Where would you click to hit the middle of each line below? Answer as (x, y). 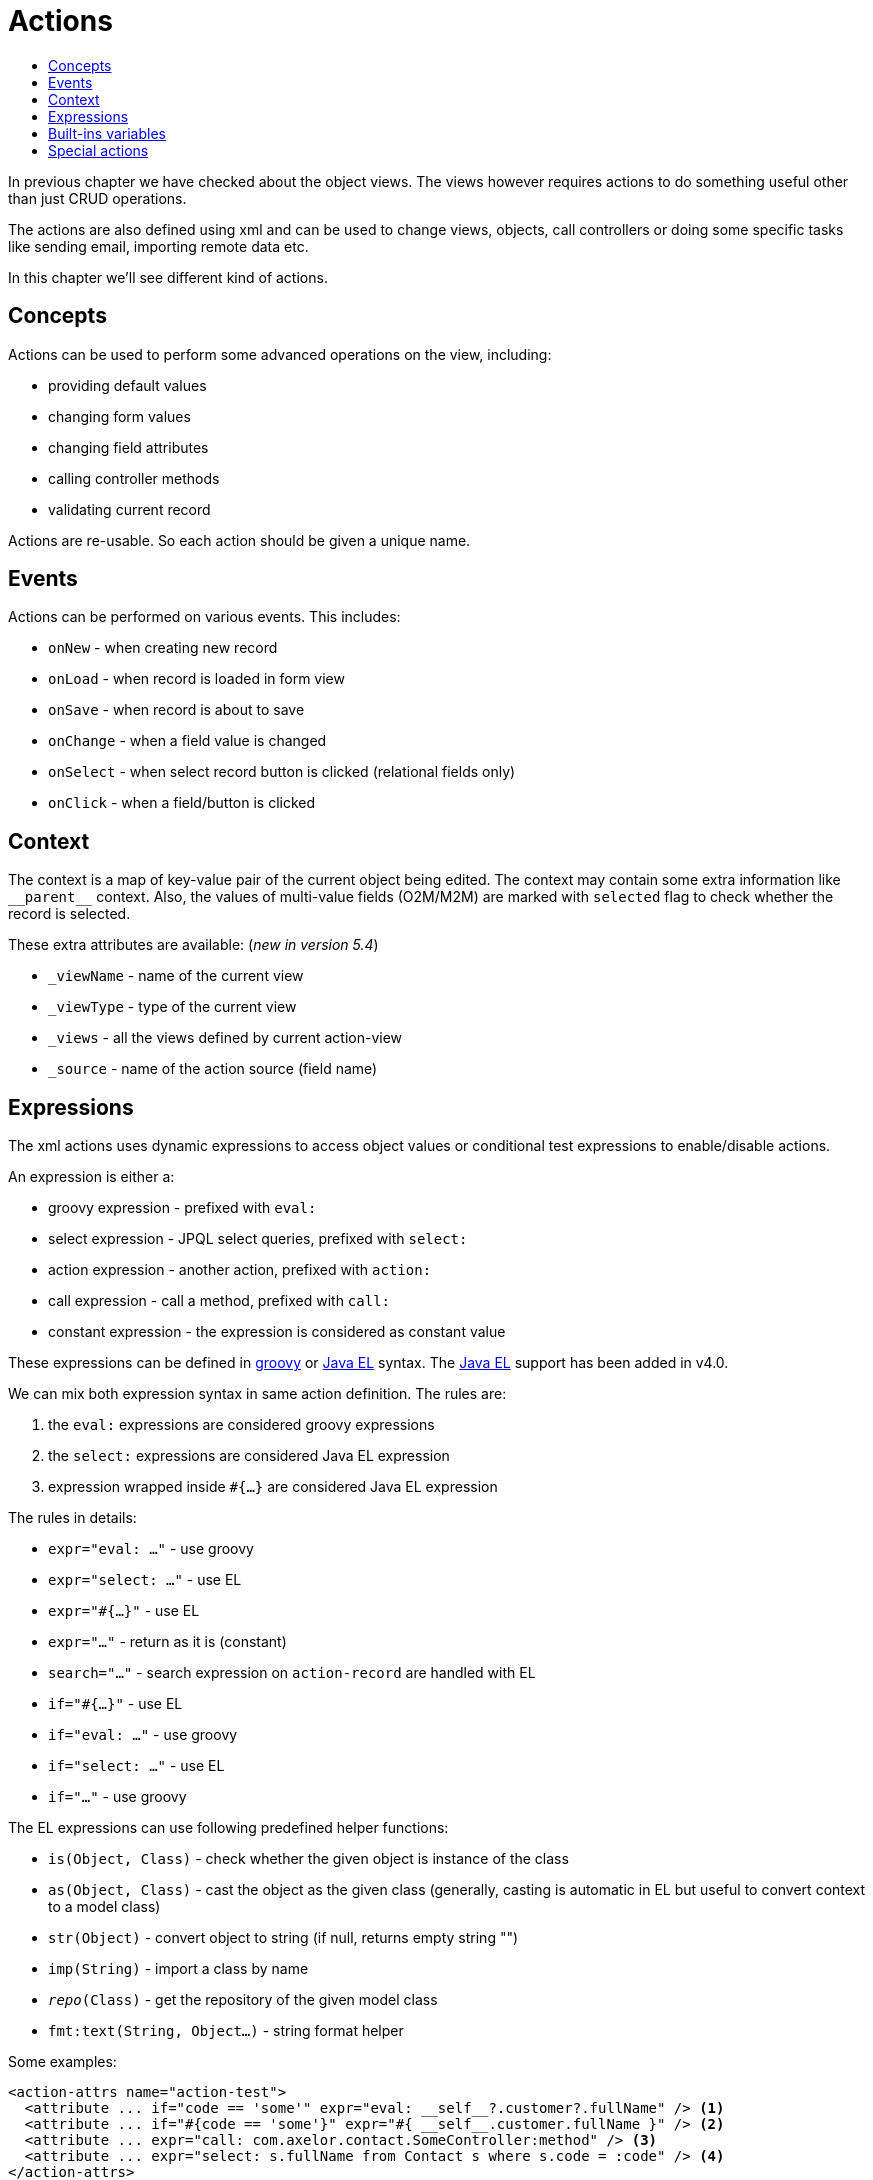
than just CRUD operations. (97, 198)
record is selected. (69, 914)
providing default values (127, 385)
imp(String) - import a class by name (178, 1969)
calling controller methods (134, 478)
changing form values (119, 416)
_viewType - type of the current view (172, 1007)
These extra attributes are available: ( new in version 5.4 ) (193, 945)
